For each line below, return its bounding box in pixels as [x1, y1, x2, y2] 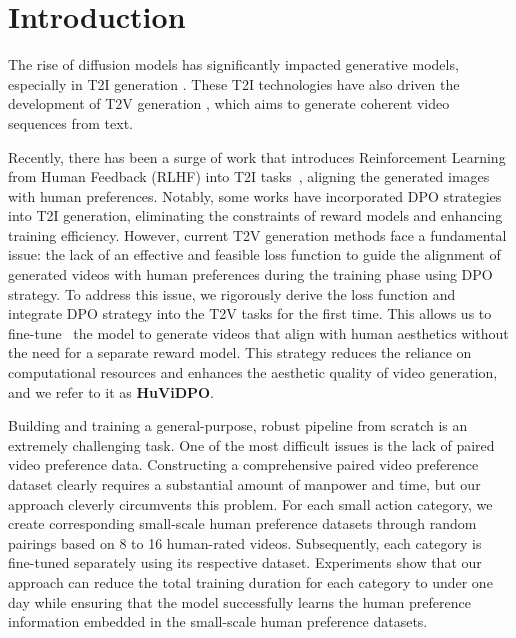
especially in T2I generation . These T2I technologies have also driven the [8, 73, 460, 94]
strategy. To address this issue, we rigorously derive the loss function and [8, 283, 456, 304]
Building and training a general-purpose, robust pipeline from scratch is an [8, 415, 468, 436]
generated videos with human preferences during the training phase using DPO [8, 264, 493, 285]
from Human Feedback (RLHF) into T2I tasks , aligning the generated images [8, 166, 490, 187]
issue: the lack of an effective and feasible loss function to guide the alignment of [8, 244, 501, 265]
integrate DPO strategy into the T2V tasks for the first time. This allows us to [8, 303, 492, 324]
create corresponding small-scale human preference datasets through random [8, 513, 477, 534]
